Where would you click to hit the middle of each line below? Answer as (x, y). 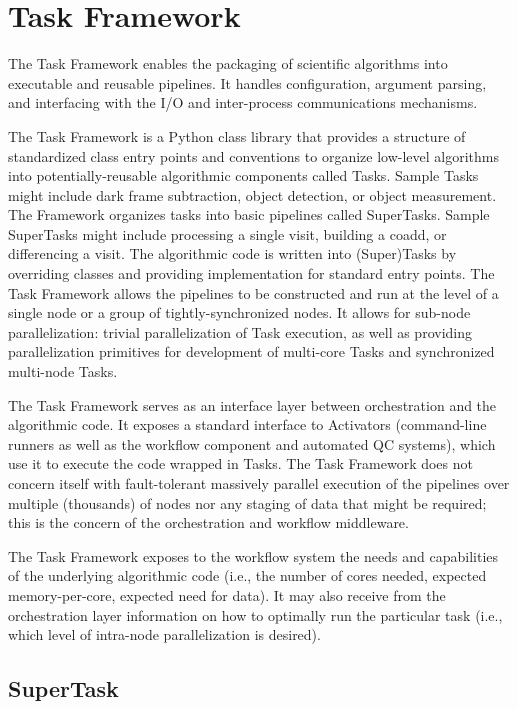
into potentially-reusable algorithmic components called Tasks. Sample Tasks (243, 175)
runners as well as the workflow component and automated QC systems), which (252, 443)
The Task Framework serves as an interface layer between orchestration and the (252, 404)
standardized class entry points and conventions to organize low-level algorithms (253, 155)
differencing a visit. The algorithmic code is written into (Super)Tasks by (232, 253)
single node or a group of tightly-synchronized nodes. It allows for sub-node (239, 312)
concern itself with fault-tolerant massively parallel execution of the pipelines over (259, 483)
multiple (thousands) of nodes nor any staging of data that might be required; (247, 502)
